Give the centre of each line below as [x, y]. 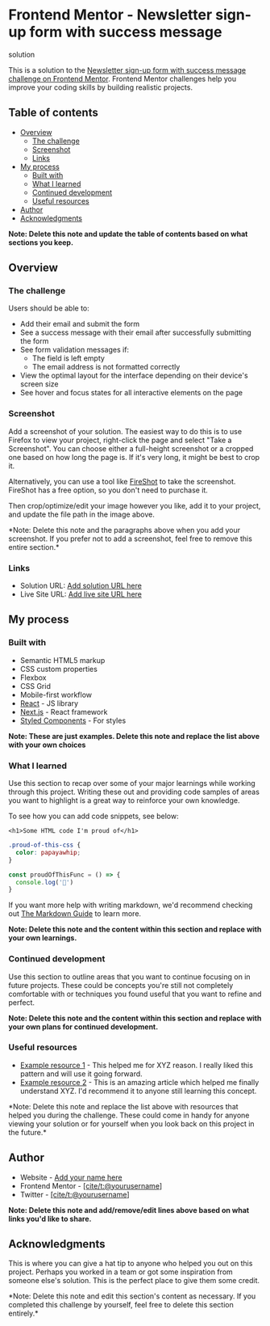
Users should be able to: [49, 308]
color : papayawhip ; [48, 852]
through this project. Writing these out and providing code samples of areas [134, 792]
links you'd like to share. [50, 1218]
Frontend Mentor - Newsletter [110, 15]
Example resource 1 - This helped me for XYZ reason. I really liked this [137, 1065]
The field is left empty [68, 358]
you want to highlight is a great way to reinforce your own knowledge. [124, 800]
